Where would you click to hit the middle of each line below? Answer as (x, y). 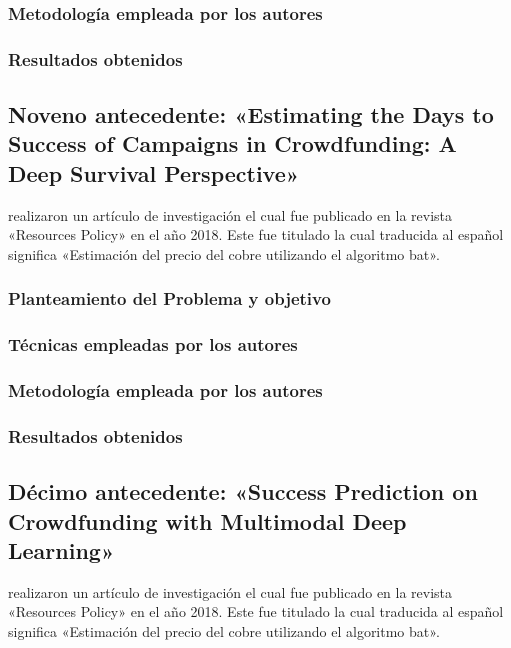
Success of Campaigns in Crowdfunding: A (232, 143)
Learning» (61, 550)
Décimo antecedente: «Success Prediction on (243, 491)
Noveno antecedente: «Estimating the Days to (251, 114)
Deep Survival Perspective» (154, 172)
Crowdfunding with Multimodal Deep (207, 520)
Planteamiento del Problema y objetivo (169, 298)
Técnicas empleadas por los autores (153, 344)
